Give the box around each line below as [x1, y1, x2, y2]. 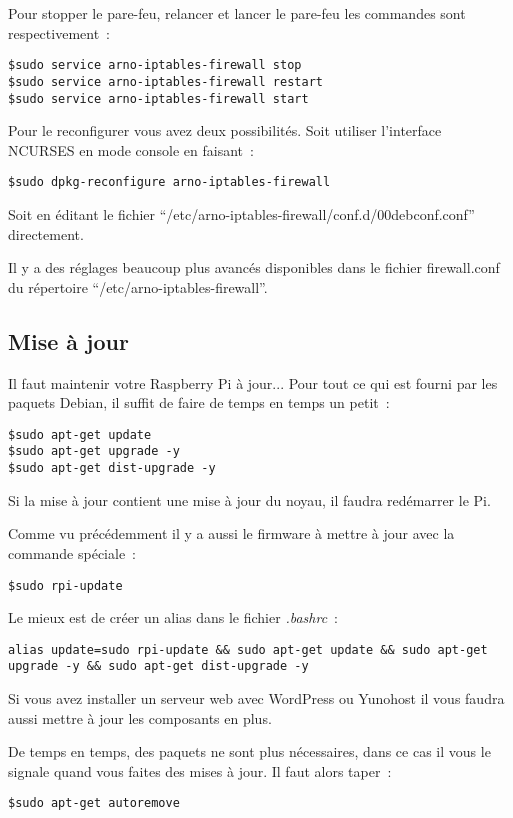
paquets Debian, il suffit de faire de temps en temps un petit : [8, 392, 390, 413]
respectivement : [8, 22, 110, 43]
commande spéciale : [8, 542, 137, 563]
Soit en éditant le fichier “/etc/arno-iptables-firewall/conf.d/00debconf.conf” [8, 204, 475, 224]
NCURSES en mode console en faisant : [8, 139, 254, 160]
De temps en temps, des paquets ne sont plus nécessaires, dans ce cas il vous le [8, 741, 491, 762]
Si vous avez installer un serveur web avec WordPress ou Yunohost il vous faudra [8, 688, 505, 709]
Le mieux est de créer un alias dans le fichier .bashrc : [8, 607, 338, 628]
